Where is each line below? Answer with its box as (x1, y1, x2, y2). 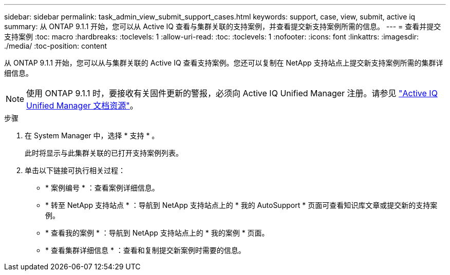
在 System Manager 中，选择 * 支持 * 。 (25, 131, 159, 140)
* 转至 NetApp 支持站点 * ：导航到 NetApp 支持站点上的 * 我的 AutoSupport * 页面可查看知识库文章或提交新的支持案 (45, 201, 438, 209)
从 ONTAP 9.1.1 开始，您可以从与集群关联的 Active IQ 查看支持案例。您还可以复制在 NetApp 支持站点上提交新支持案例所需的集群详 (4, 58, 443, 67)
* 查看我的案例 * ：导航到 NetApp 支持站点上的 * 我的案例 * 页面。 (45, 228, 269, 237)
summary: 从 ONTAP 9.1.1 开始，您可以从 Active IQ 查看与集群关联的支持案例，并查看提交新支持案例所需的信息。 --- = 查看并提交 (4, 22, 441, 31)
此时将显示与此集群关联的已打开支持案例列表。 (25, 149, 183, 157)
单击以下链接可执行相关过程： (25, 166, 125, 175)
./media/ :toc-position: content (4, 41, 107, 50)
